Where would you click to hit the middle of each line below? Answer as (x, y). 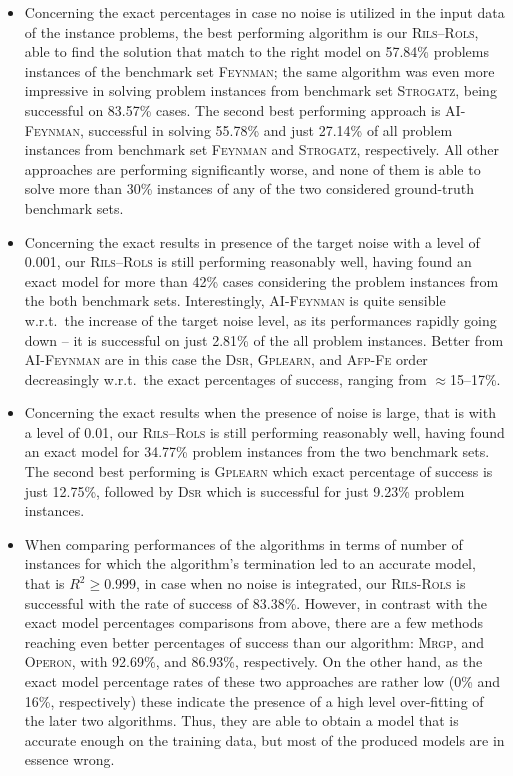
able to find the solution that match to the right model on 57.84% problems (256, 51)
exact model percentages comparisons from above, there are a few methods (253, 622)
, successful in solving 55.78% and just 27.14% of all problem (266, 129)
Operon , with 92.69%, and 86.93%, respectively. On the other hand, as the (253, 661)
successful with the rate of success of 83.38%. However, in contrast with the (255, 602)
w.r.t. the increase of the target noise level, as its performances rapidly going (260, 319)
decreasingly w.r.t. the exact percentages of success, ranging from (225, 378)
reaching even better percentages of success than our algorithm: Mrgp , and (254, 641)
